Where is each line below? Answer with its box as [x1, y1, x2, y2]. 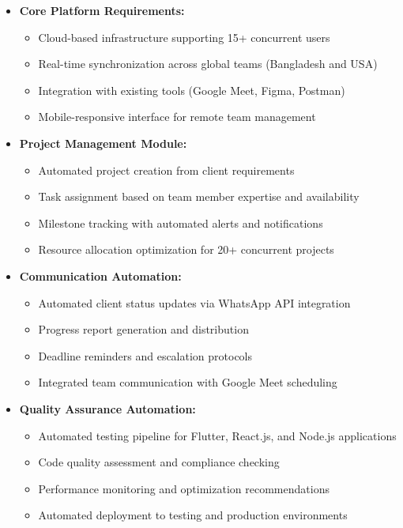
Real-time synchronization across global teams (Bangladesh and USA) [38, 55, 378, 72]
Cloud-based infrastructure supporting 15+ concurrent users [38, 28, 330, 45]
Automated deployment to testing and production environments [38, 507, 348, 523]
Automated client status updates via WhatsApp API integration [38, 294, 351, 311]
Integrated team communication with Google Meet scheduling [38, 374, 337, 390]
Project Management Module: [19, 134, 187, 151]
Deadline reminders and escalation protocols [38, 347, 253, 364]
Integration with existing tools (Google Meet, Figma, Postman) [38, 81, 345, 98]
